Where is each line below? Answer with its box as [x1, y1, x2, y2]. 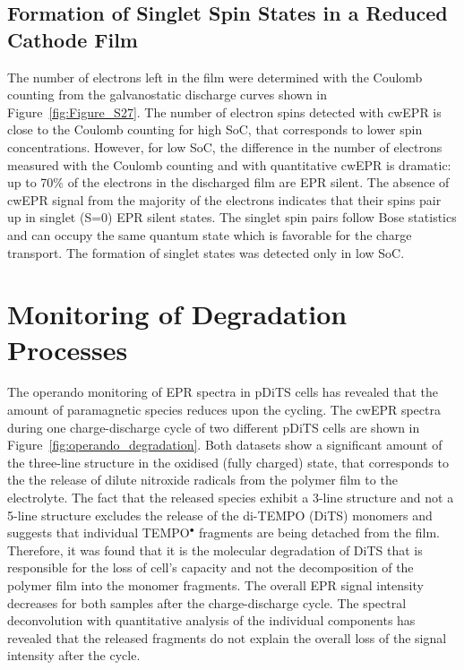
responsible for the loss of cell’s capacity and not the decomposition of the [7, 558, 414, 577]
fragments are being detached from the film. [199, 523, 440, 542]
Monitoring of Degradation [7, 296, 348, 332]
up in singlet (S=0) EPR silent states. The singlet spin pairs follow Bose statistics [7, 208, 457, 227]
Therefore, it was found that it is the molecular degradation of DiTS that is [7, 540, 423, 559]
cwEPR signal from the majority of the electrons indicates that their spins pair [7, 190, 442, 209]
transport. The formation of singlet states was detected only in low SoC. [7, 243, 405, 262]
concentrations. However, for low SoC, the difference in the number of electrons [7, 137, 443, 156]
